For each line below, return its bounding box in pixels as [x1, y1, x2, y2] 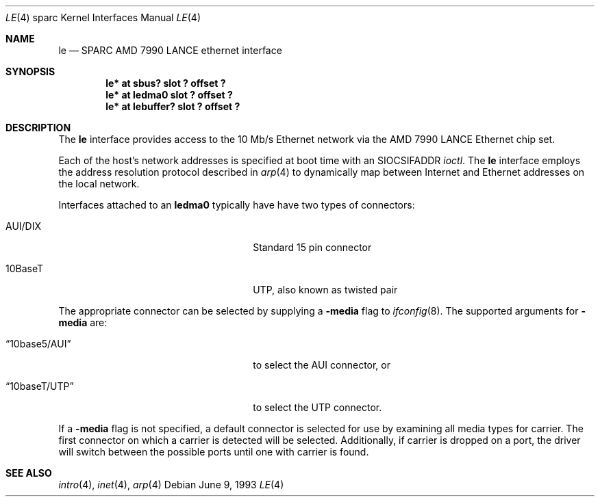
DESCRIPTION [5, 122, 71, 133]
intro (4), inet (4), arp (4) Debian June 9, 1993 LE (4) [58, 479, 284, 490]
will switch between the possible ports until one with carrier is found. [58, 446, 369, 458]
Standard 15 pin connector [253, 241, 372, 253]
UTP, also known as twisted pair [253, 284, 398, 295]
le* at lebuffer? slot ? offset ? [105, 101, 240, 112]
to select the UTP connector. [253, 401, 382, 413]
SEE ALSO [5, 467, 52, 479]
